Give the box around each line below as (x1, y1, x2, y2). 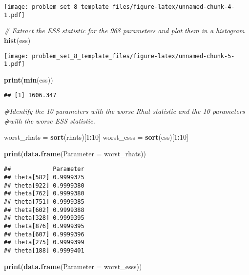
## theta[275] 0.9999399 (4, 239, 84, 246)
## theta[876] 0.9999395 (4, 223, 84, 230)
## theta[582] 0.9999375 (4, 174, 84, 181)
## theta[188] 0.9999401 (4, 247, 84, 254)
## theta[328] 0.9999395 (4, 214, 84, 222)
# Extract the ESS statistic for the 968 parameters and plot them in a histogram (4, 25, 245, 36)
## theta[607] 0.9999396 (4, 231, 84, 238)
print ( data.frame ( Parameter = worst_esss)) (4, 261, 142, 271)
